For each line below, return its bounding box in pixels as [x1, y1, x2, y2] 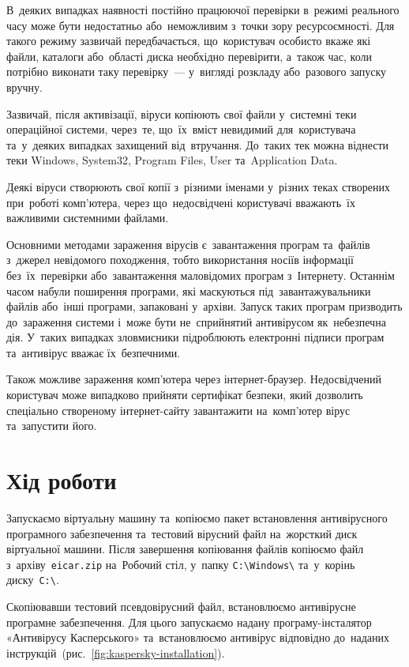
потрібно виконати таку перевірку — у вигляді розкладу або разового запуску [6, 63, 387, 80]
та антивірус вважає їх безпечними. [6, 344, 181, 360]
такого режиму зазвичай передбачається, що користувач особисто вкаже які [6, 32, 371, 49]
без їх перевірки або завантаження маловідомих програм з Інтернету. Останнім [6, 266, 395, 283]
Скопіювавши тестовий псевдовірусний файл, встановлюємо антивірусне [6, 598, 356, 615]
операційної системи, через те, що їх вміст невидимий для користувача [6, 121, 356, 138]
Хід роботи [6, 464, 117, 496]
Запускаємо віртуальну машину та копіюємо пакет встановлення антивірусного [6, 509, 388, 526]
